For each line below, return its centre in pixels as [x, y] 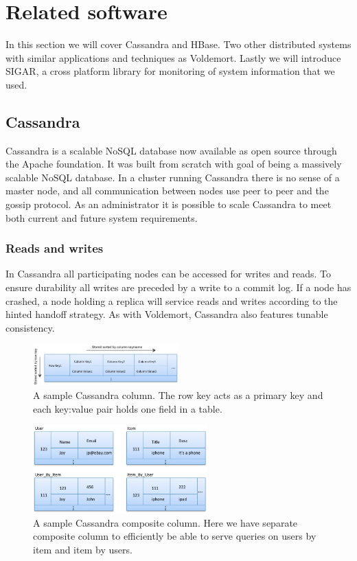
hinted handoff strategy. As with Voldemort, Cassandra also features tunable [167, 314]
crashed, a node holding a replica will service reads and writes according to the [172, 300]
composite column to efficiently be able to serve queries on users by [175, 536]
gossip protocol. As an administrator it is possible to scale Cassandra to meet [169, 204]
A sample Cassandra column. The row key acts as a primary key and [178, 395]
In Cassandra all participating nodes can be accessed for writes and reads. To [168, 274]
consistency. [30, 327]
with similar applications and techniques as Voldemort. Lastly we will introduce [173, 57]
